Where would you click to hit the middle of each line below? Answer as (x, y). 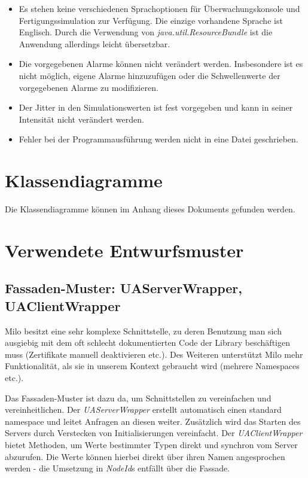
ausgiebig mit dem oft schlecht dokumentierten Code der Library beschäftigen (147, 342)
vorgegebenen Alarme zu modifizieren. (89, 87)
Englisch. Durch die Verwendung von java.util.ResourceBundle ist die (146, 32)
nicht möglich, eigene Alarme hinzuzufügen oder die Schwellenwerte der (150, 75)
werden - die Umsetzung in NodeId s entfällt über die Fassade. (118, 468)
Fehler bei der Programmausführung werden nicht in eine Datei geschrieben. (158, 139)
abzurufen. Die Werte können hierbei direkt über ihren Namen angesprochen (145, 456)
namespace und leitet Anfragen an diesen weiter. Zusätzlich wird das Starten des (153, 421)
